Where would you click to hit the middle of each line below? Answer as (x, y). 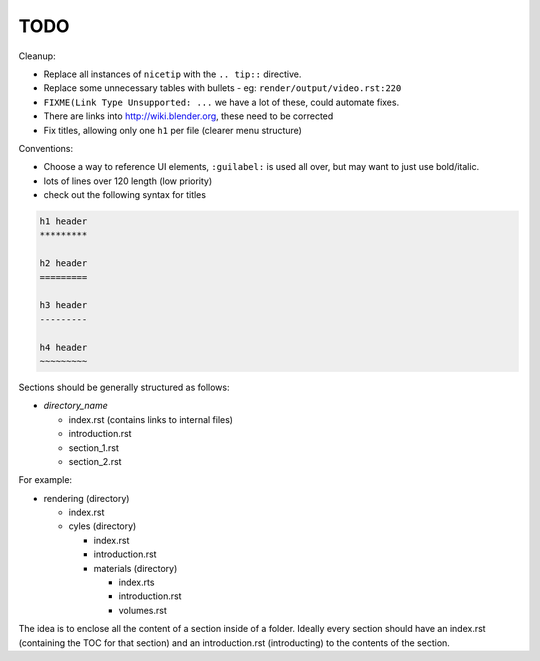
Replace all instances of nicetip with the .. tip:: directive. (172, 74)
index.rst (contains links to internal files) (151, 419)
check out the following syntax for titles (125, 195)
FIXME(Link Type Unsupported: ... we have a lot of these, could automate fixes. (221, 102)
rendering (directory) (86, 498)
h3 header (63, 305)
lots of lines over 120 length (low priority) (128, 181)
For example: (45, 480)
